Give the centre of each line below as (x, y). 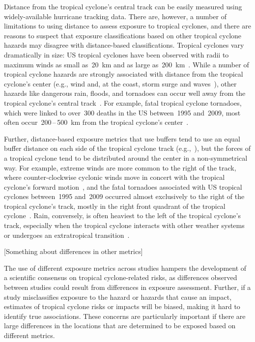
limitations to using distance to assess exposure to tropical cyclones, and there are (127, 26)
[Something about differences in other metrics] (73, 251)
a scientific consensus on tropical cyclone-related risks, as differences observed (121, 277)
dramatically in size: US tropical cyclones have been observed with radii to (116, 54)
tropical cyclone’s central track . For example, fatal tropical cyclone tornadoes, (123, 102)
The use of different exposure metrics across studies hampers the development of (125, 268)
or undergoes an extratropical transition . (67, 235)
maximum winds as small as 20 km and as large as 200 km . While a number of (127, 64)
